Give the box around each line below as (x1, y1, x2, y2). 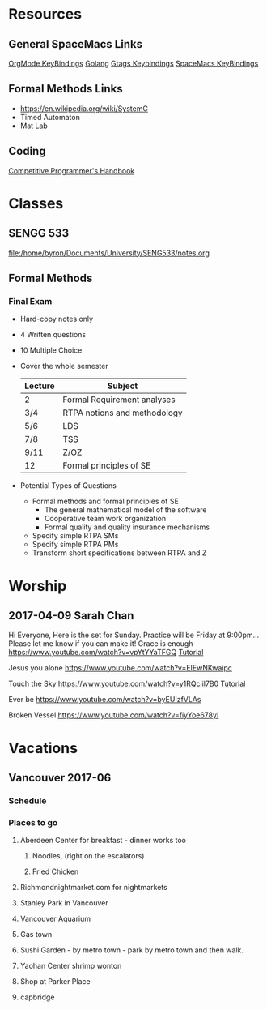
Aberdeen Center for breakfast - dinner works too (19, 836, 186, 845)
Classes (8, 194, 64, 212)
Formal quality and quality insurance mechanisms (44, 522, 210, 532)
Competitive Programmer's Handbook (8, 165, 135, 175)
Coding (8, 144, 46, 158)
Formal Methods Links (8, 82, 123, 96)
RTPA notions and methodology (62, 407, 184, 418)
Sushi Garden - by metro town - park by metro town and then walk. (19, 945, 244, 955)
